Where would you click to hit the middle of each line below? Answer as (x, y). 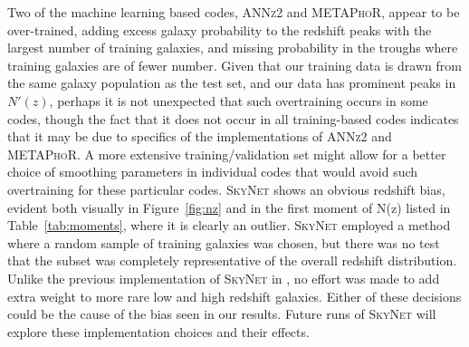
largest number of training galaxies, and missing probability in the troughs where (233, 48)
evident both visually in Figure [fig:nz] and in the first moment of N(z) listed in (229, 207)
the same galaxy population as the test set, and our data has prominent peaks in (232, 83)
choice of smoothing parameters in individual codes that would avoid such (213, 172)
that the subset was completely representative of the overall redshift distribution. (232, 260)
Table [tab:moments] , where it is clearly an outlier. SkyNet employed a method (229, 225)
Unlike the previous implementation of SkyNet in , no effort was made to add (224, 278)
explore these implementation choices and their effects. (158, 331)
